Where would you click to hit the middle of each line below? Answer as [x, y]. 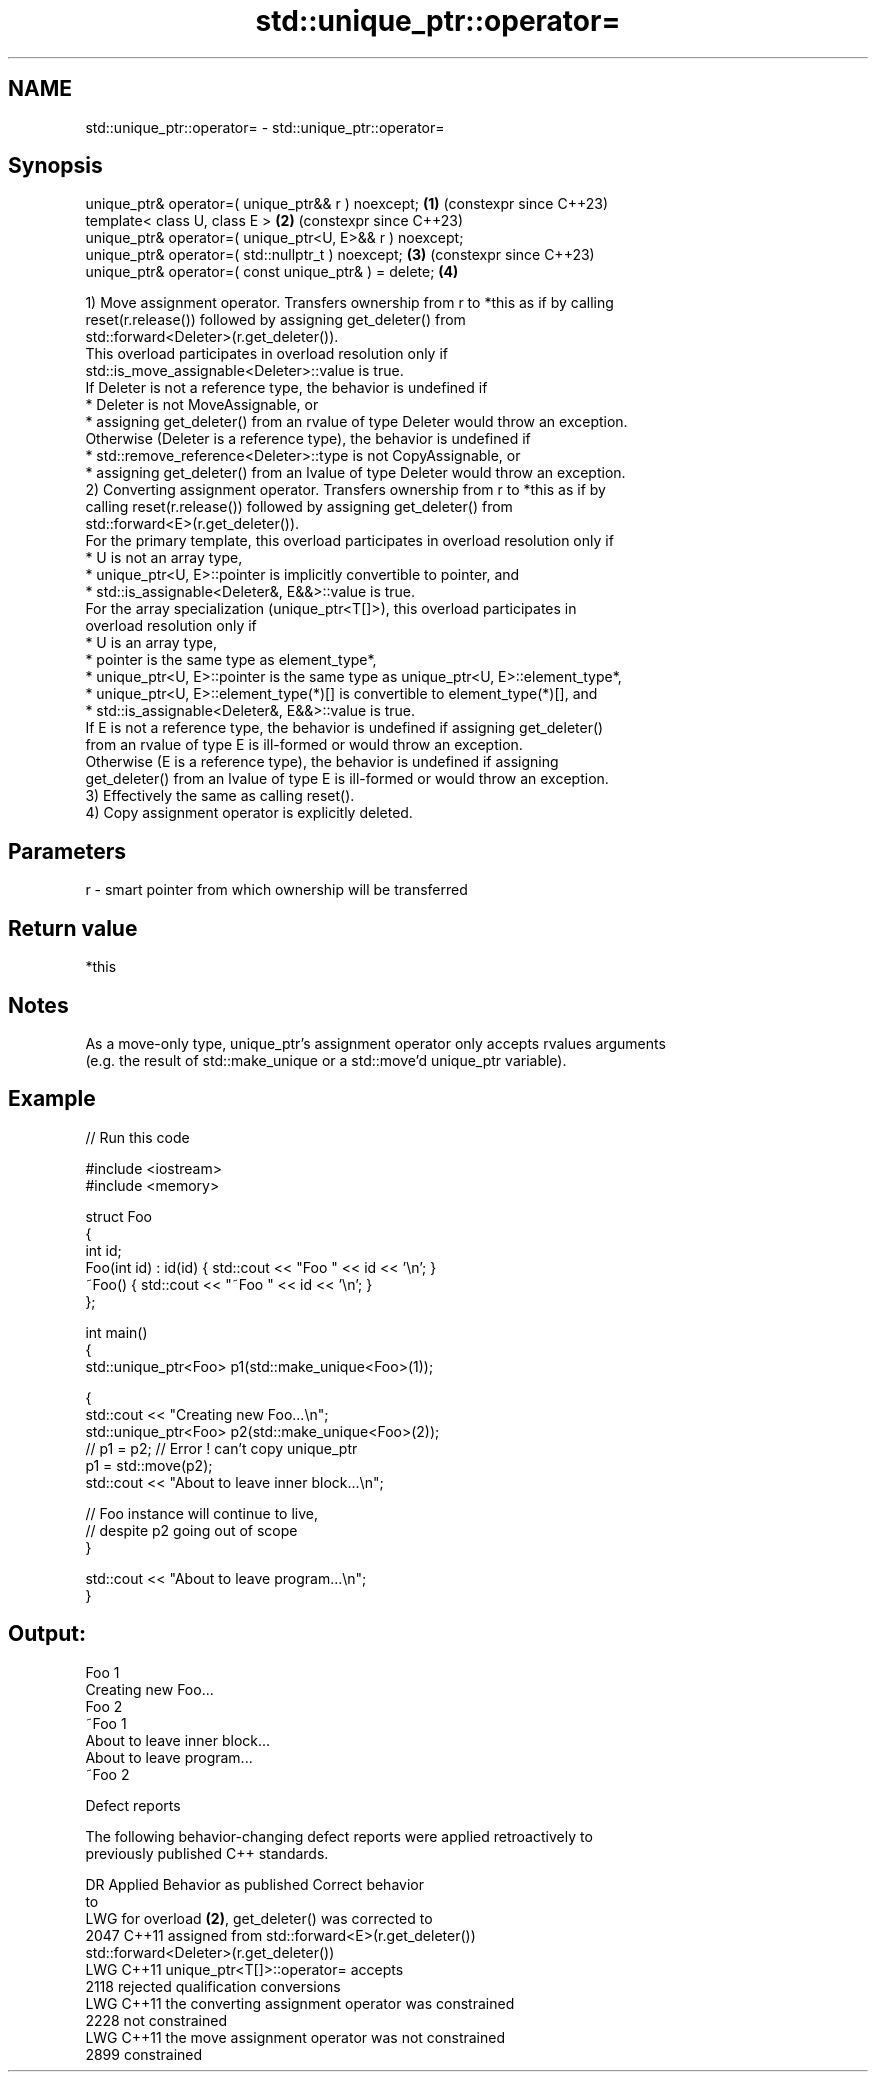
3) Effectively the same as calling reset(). [220, 796]
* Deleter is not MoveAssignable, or [202, 405]
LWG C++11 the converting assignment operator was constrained [300, 2003]
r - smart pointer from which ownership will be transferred [276, 890]
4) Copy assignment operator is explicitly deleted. [249, 813]
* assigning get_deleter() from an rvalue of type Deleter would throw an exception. [356, 422]
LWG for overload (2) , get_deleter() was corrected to [259, 1918]
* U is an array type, [151, 643]
